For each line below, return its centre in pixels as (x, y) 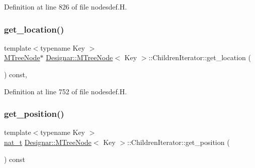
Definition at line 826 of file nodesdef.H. (66, 7)
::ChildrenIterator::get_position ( (178, 142)
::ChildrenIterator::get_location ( (200, 57)
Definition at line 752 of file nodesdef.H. (66, 91)
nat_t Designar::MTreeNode (48, 142)
